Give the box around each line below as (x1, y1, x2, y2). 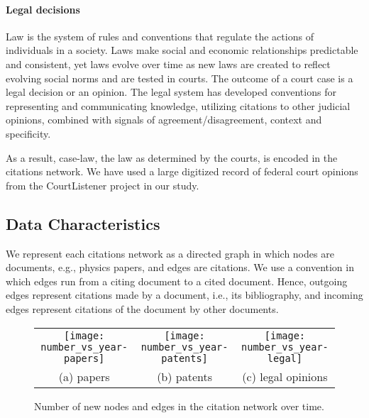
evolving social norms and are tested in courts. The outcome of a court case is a (6, 70, 353, 85)
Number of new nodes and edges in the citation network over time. (34, 398, 324, 413)
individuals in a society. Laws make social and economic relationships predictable (6, 43, 358, 57)
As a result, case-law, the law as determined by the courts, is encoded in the (6, 150, 338, 165)
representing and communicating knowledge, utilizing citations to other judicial (6, 98, 351, 113)
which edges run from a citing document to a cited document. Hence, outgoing (6, 273, 348, 288)
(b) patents (157, 368, 213, 385)
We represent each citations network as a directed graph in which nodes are (6, 246, 334, 260)
